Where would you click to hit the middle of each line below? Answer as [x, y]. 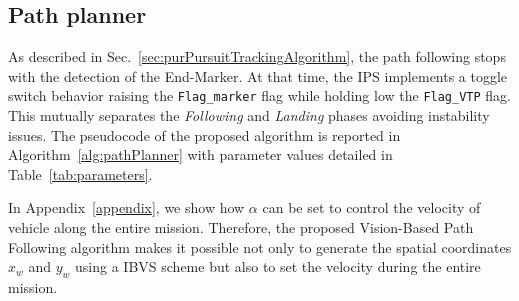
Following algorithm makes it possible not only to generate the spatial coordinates [260, 246]
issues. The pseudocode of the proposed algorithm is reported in [204, 134]
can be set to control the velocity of [371, 207]
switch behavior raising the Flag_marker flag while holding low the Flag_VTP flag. [260, 95]
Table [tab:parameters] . [80, 173]
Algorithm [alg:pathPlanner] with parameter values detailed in [200, 154]
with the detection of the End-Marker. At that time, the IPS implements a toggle [258, 75]
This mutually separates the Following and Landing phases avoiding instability [249, 115]
